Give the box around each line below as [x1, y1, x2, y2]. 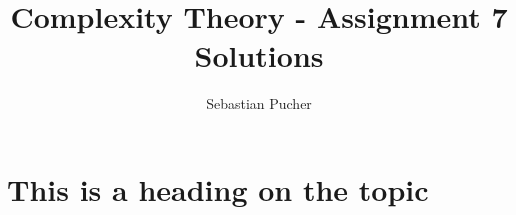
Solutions [194, 35, 324, 76]
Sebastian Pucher [206, 93, 312, 114]
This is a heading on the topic [7, 168, 429, 209]
